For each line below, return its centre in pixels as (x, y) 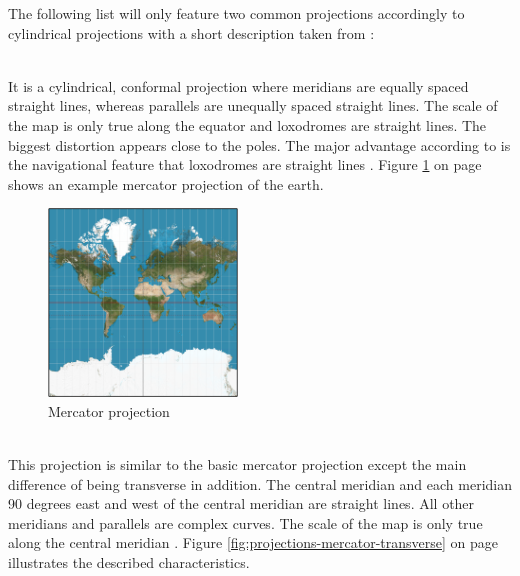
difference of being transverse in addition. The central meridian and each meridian (260, 483)
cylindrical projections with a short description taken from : (191, 32)
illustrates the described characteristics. (129, 562)
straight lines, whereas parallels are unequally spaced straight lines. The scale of (253, 105)
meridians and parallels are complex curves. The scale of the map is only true (245, 522)
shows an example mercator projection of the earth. (166, 183)
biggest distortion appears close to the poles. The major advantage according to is (259, 144)
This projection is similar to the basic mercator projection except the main (237, 464)
